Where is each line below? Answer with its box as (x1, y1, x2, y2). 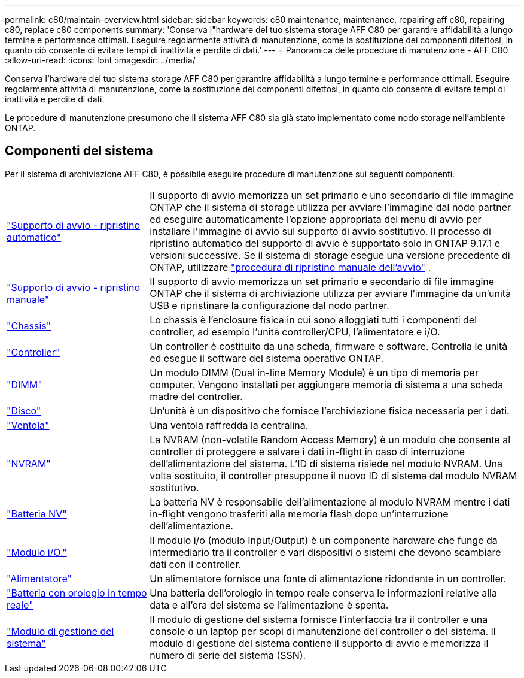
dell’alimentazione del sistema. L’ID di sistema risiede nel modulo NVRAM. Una (150, 457, 502, 470)
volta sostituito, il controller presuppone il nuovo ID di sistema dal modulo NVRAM (150, 469, 517, 482)
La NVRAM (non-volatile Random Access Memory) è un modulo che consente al (150, 433, 511, 446)
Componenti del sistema (5, 143, 153, 159)
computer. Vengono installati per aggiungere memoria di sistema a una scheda (150, 378, 504, 391)
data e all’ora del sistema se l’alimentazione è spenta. (150, 598, 389, 611)
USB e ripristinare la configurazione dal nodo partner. (150, 299, 389, 311)
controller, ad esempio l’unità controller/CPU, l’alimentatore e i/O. (150, 325, 440, 338)
